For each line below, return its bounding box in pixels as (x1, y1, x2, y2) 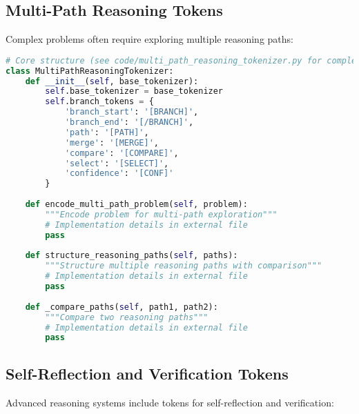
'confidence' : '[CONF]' (64, 168, 174, 179)
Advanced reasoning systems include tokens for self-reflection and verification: (6, 395, 334, 409)
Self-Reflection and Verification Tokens (6, 362, 289, 384)
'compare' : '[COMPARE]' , (64, 148, 179, 158)
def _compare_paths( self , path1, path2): (25, 302, 218, 312)
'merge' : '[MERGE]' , (64, 137, 159, 148)
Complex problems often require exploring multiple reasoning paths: (6, 32, 293, 46)
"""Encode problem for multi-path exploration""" (45, 209, 278, 219)
